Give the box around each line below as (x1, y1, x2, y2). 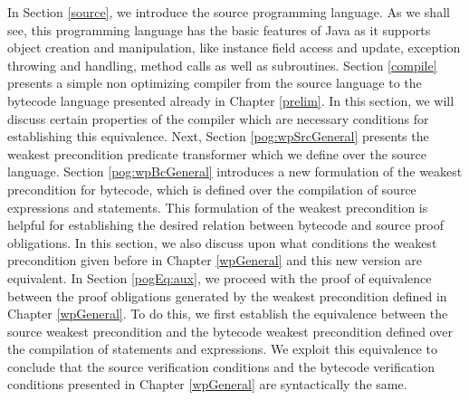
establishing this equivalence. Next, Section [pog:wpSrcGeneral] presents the (7, 127, 429, 146)
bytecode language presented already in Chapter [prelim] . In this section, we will (7, 90, 455, 110)
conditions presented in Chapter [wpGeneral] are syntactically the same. (7, 375, 407, 394)
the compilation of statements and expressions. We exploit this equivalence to (7, 339, 437, 358)
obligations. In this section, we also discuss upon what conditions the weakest (7, 233, 437, 252)
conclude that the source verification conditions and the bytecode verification (7, 357, 435, 376)
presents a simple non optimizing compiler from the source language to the (7, 73, 422, 92)
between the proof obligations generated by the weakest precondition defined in (7, 286, 447, 305)
